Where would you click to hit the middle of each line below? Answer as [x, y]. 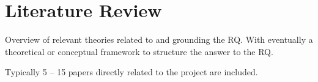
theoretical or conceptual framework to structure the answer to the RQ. [139, 51]
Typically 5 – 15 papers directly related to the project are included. [131, 72]
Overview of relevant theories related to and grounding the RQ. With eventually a [159, 39]
